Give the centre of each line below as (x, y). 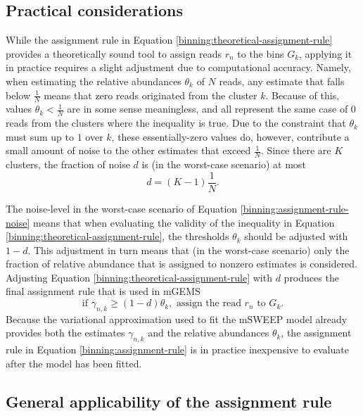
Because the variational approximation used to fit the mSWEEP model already (177, 319)
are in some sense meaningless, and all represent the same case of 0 (211, 109)
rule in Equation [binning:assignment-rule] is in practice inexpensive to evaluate (177, 349)
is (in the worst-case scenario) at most (224, 164)
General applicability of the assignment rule (169, 401)
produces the (311, 277)
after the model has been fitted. (74, 363)
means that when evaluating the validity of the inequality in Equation (184, 222)
